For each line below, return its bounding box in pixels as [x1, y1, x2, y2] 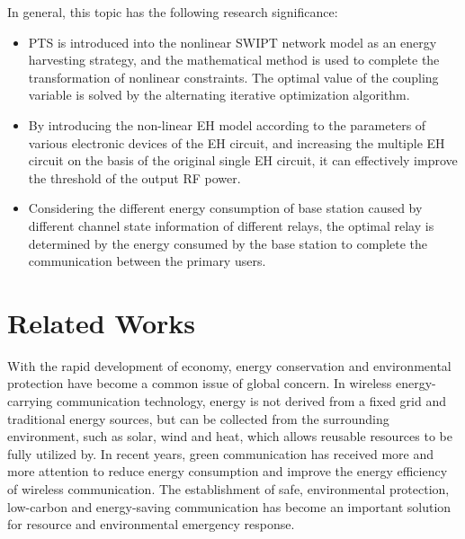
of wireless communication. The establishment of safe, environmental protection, [7, 480, 450, 498]
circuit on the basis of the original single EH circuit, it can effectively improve [28, 151, 458, 170]
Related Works [7, 304, 196, 340]
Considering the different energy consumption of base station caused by [28, 199, 423, 217]
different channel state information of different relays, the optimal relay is [28, 216, 434, 234]
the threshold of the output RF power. [28, 168, 241, 187]
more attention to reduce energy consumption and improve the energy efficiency [7, 462, 448, 481]
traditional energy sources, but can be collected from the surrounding [7, 409, 389, 428]
